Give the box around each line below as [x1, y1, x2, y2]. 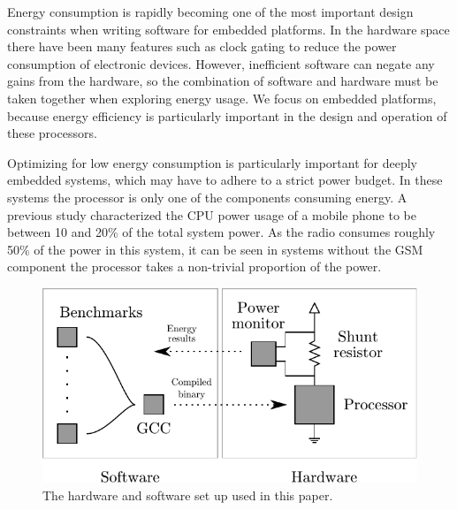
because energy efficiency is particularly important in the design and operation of [7, 106, 447, 125]
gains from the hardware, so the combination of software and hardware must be [7, 72, 438, 90]
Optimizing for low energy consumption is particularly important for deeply [7, 153, 418, 171]
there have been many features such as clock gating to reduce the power [7, 37, 397, 56]
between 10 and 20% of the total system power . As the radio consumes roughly [7, 223, 436, 241]
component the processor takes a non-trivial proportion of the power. [7, 257, 382, 276]
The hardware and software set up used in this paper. [42, 486, 333, 505]
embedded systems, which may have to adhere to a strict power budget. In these [7, 171, 443, 189]
